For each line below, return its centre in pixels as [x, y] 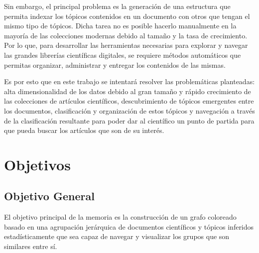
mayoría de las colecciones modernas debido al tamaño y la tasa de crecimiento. [126, 35]
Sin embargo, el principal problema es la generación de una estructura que [117, 6]
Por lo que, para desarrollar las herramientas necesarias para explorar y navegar [126, 45]
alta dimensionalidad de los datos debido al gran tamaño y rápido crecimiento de [128, 91]
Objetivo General [49, 196]
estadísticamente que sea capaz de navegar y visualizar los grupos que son [117, 236]
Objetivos [37, 164]
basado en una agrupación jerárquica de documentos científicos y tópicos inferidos [129, 226]
